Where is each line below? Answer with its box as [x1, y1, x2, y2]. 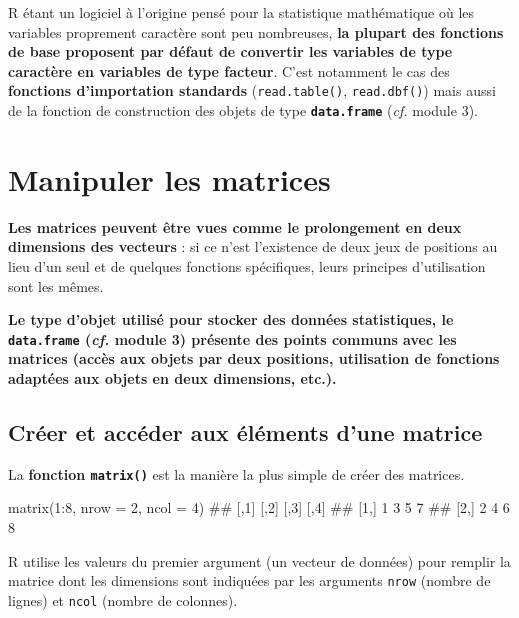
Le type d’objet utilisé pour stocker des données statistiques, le [8, 309, 454, 330]
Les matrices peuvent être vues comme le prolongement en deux [8, 216, 462, 237]
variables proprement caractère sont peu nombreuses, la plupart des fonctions [8, 21, 504, 42]
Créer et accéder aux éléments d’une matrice [8, 417, 483, 448]
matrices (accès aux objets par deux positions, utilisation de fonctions [8, 348, 500, 369]
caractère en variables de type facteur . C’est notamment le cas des [8, 60, 450, 81]
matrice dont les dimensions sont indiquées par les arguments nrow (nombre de [8, 570, 491, 591]
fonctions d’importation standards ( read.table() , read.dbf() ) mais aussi [8, 80, 496, 101]
